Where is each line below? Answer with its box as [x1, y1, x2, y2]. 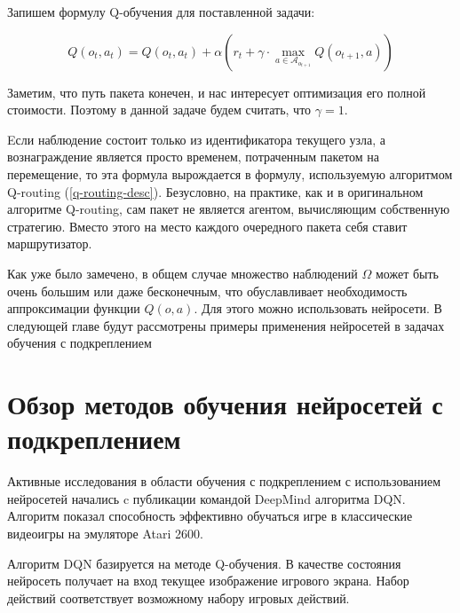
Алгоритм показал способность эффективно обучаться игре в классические [7, 507, 413, 525]
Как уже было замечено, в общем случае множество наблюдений [7, 263, 358, 282]
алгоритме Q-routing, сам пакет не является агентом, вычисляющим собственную [7, 200, 450, 218]
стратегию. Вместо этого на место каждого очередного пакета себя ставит [7, 216, 408, 235]
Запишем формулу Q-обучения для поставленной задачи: [7, 3, 315, 20]
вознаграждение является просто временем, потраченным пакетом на [7, 147, 380, 166]
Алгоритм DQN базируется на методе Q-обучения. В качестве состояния [7, 554, 401, 572]
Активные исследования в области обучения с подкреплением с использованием [7, 472, 441, 491]
